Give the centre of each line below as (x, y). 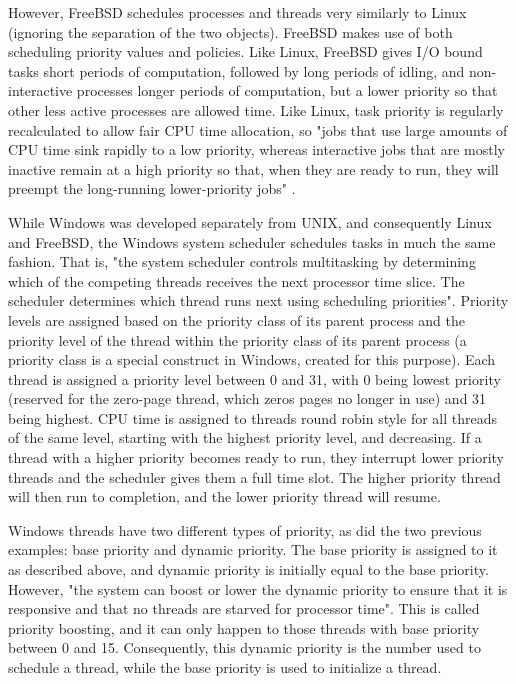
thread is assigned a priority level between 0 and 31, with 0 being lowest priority (254, 378)
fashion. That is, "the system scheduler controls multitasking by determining (242, 261)
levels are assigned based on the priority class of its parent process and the (237, 319)
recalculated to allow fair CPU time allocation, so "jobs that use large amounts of (258, 129)
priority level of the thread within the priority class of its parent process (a (237, 339)
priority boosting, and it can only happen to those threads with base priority (244, 627)
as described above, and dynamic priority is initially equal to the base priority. (248, 569)
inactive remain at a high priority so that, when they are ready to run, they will (253, 168)
